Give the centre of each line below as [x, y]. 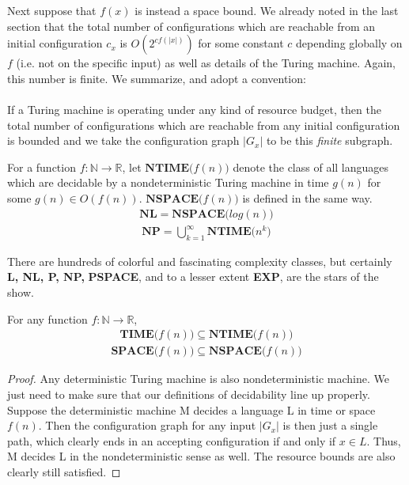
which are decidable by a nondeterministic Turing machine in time [168, 182]
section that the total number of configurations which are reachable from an [191, 26]
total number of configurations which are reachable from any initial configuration [204, 125]
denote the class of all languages [311, 167]
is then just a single [330, 425]
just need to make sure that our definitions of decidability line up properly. [189, 394]
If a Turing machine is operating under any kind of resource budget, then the [194, 109]
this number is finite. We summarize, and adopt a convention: [157, 78]
